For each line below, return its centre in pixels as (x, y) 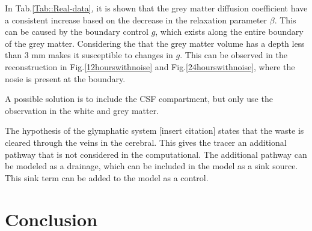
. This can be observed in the (234, 55)
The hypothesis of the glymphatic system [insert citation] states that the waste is (154, 130)
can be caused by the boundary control (77, 31)
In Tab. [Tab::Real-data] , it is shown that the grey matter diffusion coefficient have (156, 8)
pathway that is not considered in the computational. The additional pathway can (156, 154)
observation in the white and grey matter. (82, 110)
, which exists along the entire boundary (229, 31)
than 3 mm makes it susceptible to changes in (89, 55)
